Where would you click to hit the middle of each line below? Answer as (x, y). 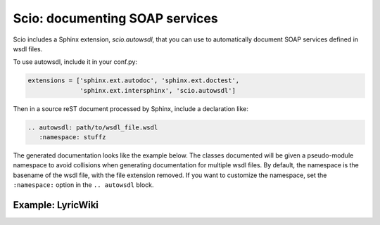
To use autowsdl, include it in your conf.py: (75, 62)
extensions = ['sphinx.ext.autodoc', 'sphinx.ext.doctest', (134, 81)
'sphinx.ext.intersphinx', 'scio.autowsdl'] (158, 90)
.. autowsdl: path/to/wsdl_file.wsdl (93, 127)
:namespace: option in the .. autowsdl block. (83, 185)
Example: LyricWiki (56, 205)
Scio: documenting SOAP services (115, 18)
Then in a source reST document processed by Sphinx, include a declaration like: (131, 108)
